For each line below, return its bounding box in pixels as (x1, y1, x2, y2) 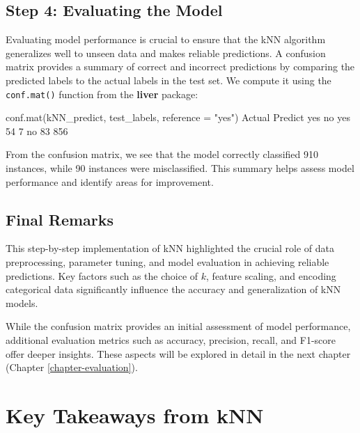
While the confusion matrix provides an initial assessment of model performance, (6, 319, 351, 333)
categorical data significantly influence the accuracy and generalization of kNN (6, 282, 341, 297)
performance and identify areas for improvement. (6, 174, 214, 189)
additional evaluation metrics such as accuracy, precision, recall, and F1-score (6, 332, 336, 347)
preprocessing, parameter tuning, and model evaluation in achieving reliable (6, 255, 329, 269)
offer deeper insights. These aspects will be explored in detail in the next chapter (6, 346, 351, 361)
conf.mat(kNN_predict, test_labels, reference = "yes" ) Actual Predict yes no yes (6, 110, 350, 125)
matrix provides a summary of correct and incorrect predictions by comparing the (6, 59, 355, 74)
